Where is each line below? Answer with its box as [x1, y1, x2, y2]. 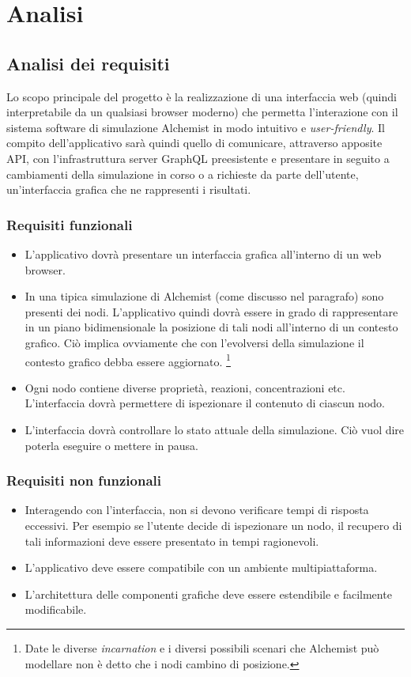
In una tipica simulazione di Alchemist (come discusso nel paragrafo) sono [25, 288, 384, 304]
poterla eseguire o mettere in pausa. [25, 437, 198, 453]
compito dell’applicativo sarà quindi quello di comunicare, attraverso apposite [6, 134, 383, 151]
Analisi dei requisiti [6, 51, 170, 75]
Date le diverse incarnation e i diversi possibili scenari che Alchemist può [25, 639, 379, 656]
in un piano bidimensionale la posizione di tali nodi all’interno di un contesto [25, 319, 398, 335]
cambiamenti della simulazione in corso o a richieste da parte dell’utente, [6, 165, 359, 182]
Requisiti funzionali [6, 214, 133, 234]
